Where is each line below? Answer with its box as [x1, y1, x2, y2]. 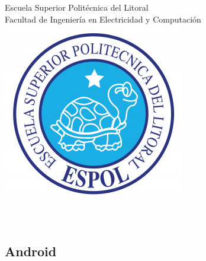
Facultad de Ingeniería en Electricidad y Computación [5, 12, 201, 25]
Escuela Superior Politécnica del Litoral [5, 1, 149, 13]
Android [5, 241, 57, 260]
